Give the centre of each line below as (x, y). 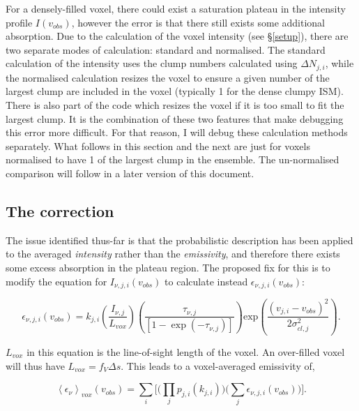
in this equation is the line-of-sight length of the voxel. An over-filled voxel (186, 351)
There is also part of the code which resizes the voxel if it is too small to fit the (175, 105)
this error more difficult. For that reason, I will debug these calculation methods (177, 132)
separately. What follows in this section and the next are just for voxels (158, 145)
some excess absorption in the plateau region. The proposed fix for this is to (168, 267)
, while (339, 63)
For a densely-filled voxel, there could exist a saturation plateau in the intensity (176, 8)
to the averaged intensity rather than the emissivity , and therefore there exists (173, 254)
